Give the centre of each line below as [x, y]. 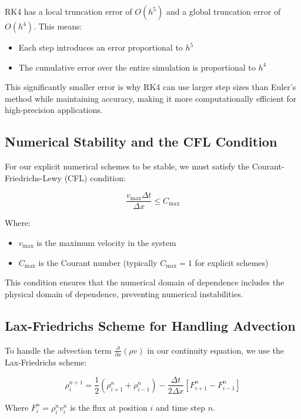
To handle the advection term [58, 350]
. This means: [58, 26]
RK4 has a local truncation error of [68, 11]
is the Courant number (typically [98, 262]
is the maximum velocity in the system [106, 243]
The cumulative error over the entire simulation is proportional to [137, 67]
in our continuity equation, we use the [215, 350]
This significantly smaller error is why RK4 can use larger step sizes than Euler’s [150, 87]
